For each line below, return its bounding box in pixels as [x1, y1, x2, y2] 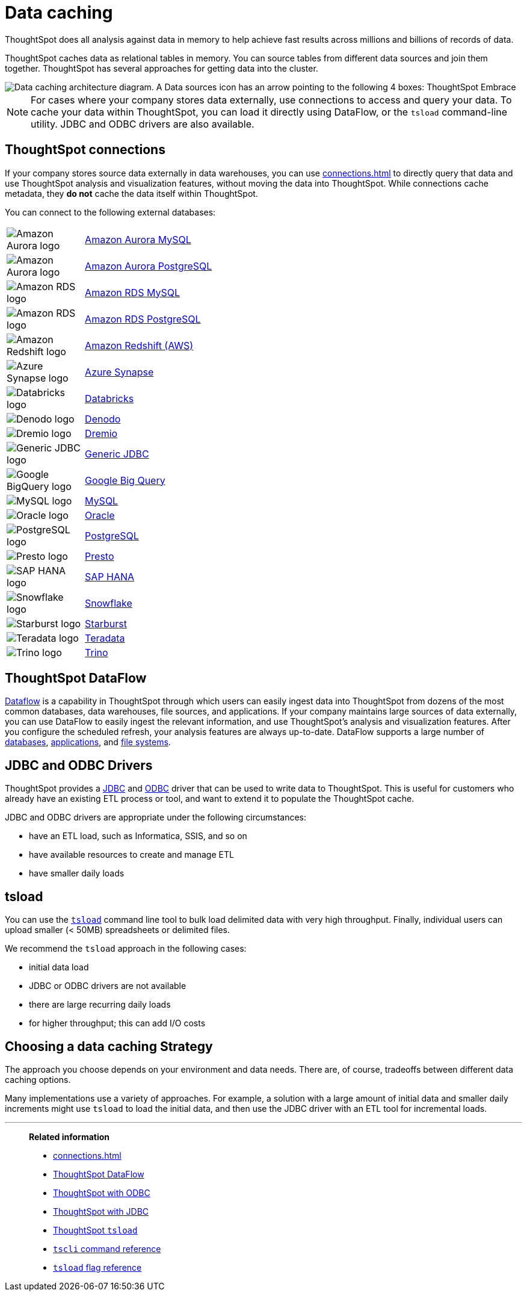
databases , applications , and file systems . [5, 737, 171, 748]
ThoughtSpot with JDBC [53, 1206, 149, 1217]
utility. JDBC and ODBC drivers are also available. [31, 117, 254, 130]
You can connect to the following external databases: [5, 206, 216, 217]
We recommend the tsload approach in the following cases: [5, 943, 247, 954]
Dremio [85, 427, 118, 439]
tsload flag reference [53, 1262, 142, 1273]
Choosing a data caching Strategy [5, 1038, 213, 1054]
